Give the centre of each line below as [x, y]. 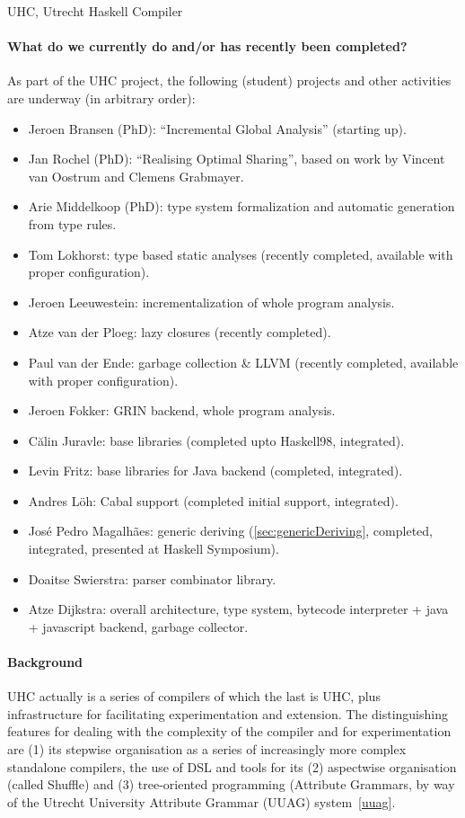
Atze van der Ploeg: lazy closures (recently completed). [180, 332]
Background [45, 662]
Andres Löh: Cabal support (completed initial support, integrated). [213, 500]
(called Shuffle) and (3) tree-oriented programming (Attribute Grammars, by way [231, 784]
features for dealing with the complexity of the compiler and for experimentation [229, 731]
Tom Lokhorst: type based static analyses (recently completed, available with [241, 254]
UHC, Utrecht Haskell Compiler [95, 11]
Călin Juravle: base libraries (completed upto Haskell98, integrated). [216, 440]
